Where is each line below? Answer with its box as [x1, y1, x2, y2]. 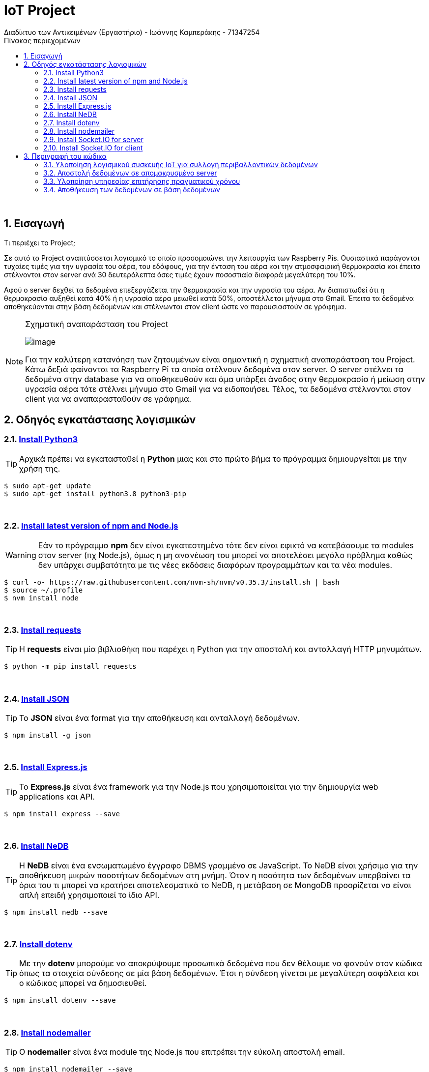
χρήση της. [19, 463, 60, 474]
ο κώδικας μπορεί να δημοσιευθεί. [19, 978, 147, 988]
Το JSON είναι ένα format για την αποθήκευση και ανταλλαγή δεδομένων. [19, 713, 300, 723]
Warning [5, 550, 36, 560]
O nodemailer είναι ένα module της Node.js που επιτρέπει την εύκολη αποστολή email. [19, 1047, 345, 1057]
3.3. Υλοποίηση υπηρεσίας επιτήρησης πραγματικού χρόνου [43, 177, 240, 185]
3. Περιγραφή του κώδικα [24, 151, 107, 160]
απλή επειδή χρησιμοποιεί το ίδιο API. [19, 890, 160, 900]
